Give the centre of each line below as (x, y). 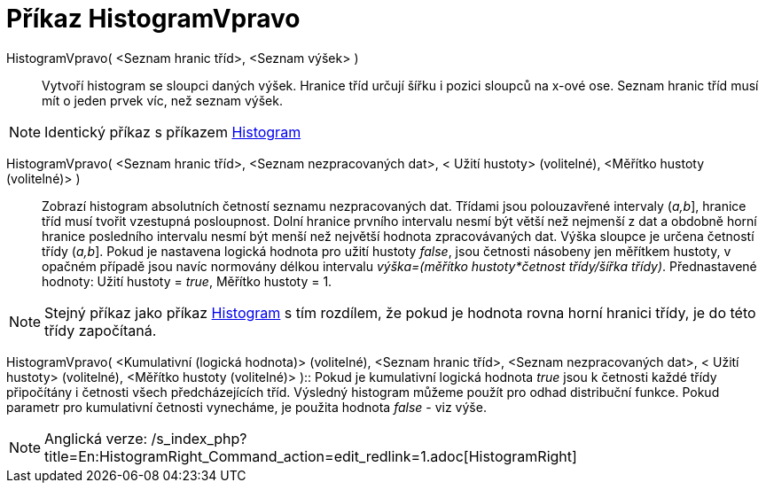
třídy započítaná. (101, 330)
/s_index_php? (199, 438)
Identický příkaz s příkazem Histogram (173, 132)
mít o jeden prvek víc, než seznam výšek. (162, 100)
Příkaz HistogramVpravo (153, 19)
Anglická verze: (96, 438)
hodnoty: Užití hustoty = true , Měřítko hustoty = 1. (187, 281)
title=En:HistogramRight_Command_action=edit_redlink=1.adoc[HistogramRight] (311, 456)
